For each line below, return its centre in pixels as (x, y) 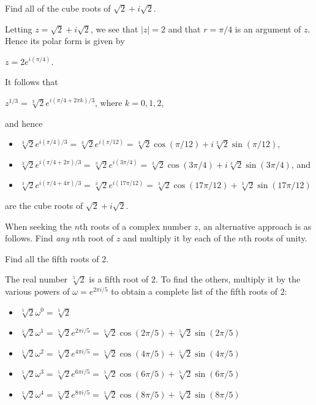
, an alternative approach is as (255, 226)
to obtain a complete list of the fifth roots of (194, 291)
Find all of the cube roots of (58, 8)
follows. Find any (37, 238)
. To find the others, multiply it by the (228, 279)
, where (109, 102)
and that (184, 28)
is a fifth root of (119, 279)
